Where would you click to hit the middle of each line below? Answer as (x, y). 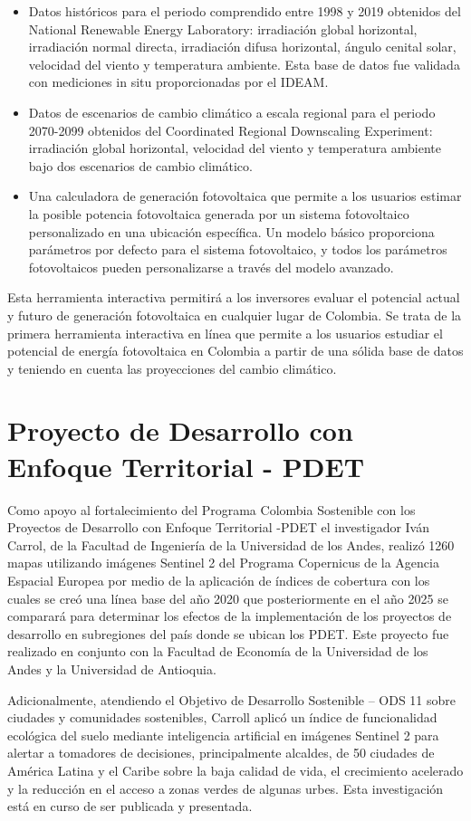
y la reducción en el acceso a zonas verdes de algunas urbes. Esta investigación (226, 788)
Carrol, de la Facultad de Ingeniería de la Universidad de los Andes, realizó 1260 (231, 544)
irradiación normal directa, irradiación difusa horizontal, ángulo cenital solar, (242, 47)
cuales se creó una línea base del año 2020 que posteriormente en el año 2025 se (228, 598)
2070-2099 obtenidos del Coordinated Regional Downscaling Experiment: (231, 130)
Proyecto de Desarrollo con (180, 430)
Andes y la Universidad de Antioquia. (112, 668)
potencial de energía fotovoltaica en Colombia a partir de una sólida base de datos (235, 351)
